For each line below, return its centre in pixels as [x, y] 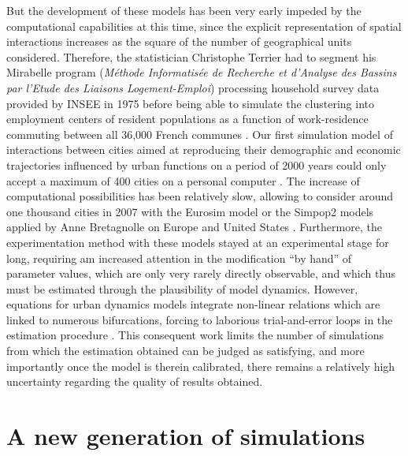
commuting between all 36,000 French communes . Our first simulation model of [200, 134]
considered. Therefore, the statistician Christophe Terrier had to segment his [191, 56]
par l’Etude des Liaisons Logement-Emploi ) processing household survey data [193, 87]
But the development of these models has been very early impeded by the [184, 10]
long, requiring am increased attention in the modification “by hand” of [179, 258]
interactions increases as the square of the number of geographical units [179, 41]
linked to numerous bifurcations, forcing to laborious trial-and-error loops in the [200, 319]
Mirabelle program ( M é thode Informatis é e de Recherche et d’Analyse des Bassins [202, 72]
